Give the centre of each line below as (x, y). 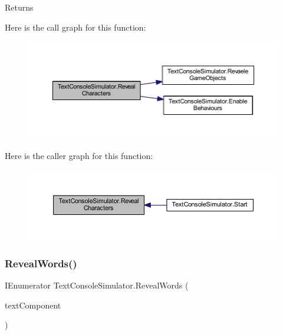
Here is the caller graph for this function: (79, 156)
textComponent (33, 305)
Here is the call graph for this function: (75, 27)
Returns (19, 7)
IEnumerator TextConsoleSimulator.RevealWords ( (97, 285)
